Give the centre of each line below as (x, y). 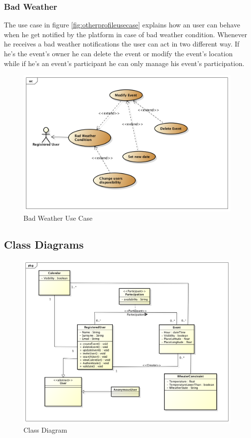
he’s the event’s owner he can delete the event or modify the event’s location (118, 53)
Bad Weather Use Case (58, 218)
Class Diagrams (44, 244)
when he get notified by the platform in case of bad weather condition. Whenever (125, 34)
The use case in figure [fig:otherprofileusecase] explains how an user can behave (122, 25)
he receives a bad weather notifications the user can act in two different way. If (122, 44)
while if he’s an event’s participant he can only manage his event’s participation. (124, 63)
